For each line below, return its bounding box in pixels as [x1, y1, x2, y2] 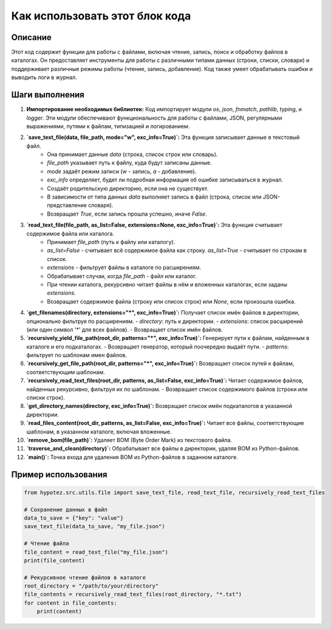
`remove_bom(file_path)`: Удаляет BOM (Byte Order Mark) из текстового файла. [26, 436, 233, 443]
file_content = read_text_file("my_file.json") [24, 548, 168, 556]
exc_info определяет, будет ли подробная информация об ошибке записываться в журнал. [47, 176, 284, 183]
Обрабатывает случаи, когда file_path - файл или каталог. [47, 272, 197, 279]
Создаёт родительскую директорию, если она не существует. [47, 185, 209, 192]
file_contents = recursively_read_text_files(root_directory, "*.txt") [24, 591, 242, 598]
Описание [11, 32, 52, 42]
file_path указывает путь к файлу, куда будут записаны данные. [47, 159, 212, 166]
